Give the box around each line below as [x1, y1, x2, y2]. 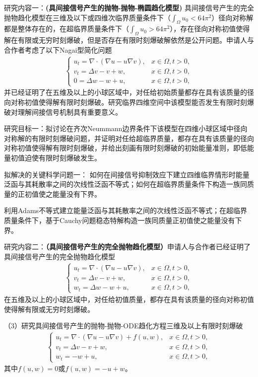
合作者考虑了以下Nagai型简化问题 [4, 44, 112, 55]
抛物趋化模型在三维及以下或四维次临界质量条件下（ [4, 12, 171, 22]
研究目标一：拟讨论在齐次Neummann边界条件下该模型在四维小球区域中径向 [4, 123, 248, 134]
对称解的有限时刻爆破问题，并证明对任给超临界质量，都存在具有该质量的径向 [4, 133, 254, 143]
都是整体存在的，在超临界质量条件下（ [4, 23, 129, 34]
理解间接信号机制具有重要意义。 [17, 106, 122, 117]
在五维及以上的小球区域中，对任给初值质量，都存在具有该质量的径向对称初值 [4, 294, 254, 304]
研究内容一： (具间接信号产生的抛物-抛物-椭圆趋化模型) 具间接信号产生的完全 [4, 2, 254, 12]
